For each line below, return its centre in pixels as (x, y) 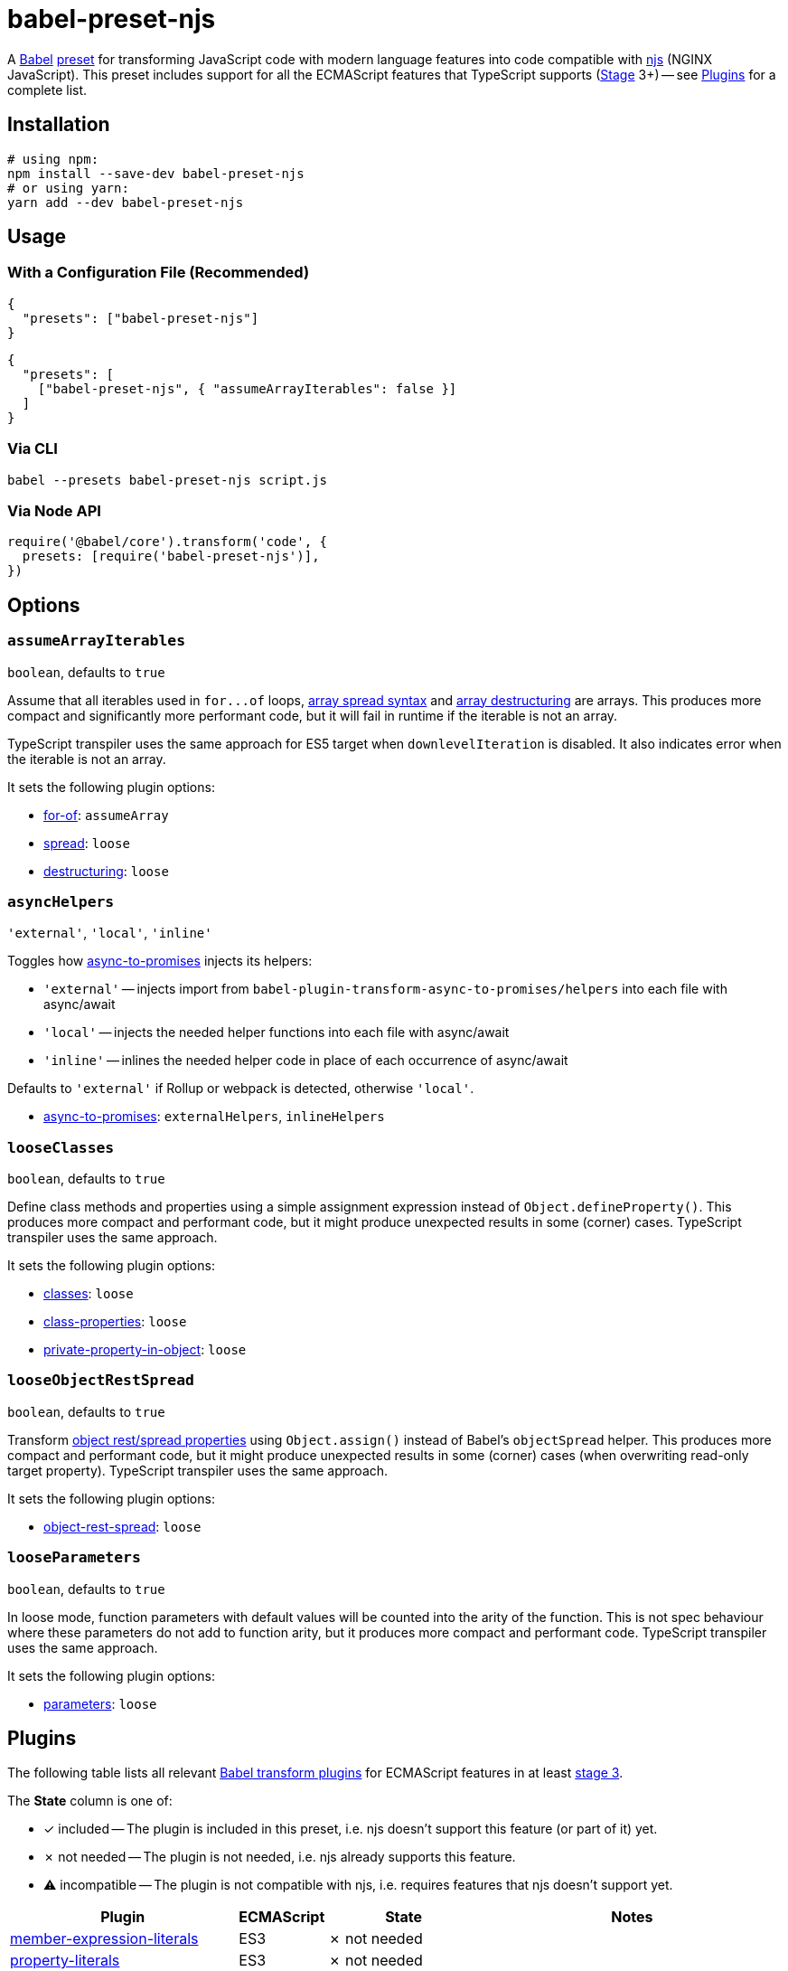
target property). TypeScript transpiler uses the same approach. (198, 1470)
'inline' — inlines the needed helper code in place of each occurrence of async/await (306, 1061)
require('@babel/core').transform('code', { (168, 542)
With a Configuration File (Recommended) (159, 273)
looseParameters (74, 1558)
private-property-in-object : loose (145, 1350)
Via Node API (54, 510)
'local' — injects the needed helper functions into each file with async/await (277, 1033)
